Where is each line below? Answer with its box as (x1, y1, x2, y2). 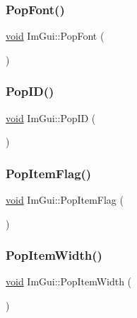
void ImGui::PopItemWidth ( (6, 274, 132, 289)
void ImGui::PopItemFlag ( (6, 192, 124, 207)
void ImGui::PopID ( (6, 110, 96, 125)
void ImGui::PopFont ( (6, 28, 105, 43)
